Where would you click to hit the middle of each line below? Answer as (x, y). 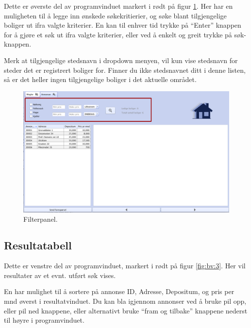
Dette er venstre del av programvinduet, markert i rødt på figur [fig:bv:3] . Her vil (125, 266)
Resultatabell (38, 245)
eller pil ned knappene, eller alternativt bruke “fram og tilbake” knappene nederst (126, 310)
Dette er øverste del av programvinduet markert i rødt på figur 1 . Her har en (118, 6)
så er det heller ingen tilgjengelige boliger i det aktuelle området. (100, 79)
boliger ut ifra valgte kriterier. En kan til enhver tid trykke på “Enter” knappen (123, 25)
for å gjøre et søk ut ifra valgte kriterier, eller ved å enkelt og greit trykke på (118, 34)
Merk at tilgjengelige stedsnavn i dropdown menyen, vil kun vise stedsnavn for (121, 60)
